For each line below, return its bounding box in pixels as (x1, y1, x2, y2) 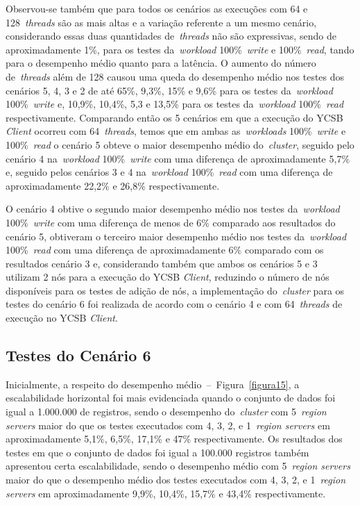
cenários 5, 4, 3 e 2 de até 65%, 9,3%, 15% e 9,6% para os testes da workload (6, 83, 333, 97)
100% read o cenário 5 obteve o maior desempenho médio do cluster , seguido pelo (6, 137, 354, 151)
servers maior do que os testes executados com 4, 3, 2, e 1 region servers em (6, 417, 330, 432)
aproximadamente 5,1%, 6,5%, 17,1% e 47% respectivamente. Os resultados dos (6, 431, 343, 446)
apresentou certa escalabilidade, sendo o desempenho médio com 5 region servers (6, 458, 350, 473)
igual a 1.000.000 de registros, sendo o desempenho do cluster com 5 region (6, 404, 327, 419)
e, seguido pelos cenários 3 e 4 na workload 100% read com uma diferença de (6, 165, 333, 179)
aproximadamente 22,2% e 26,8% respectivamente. (6, 178, 220, 192)
